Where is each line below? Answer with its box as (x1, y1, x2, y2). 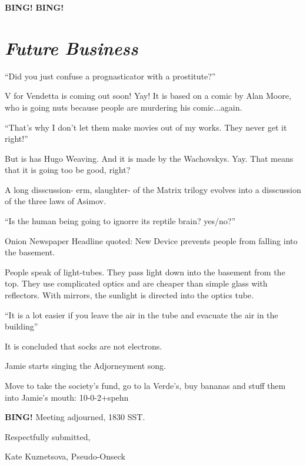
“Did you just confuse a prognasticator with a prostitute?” (5, 69, 216, 82)
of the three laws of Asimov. (5, 195, 107, 207)
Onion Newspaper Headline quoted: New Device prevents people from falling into (5, 234, 298, 247)
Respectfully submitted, (5, 430, 91, 442)
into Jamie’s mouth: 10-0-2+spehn (5, 391, 129, 403)
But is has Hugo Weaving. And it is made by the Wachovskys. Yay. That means (5, 152, 294, 164)
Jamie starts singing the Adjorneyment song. (5, 360, 166, 372)
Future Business (5, 35, 138, 60)
